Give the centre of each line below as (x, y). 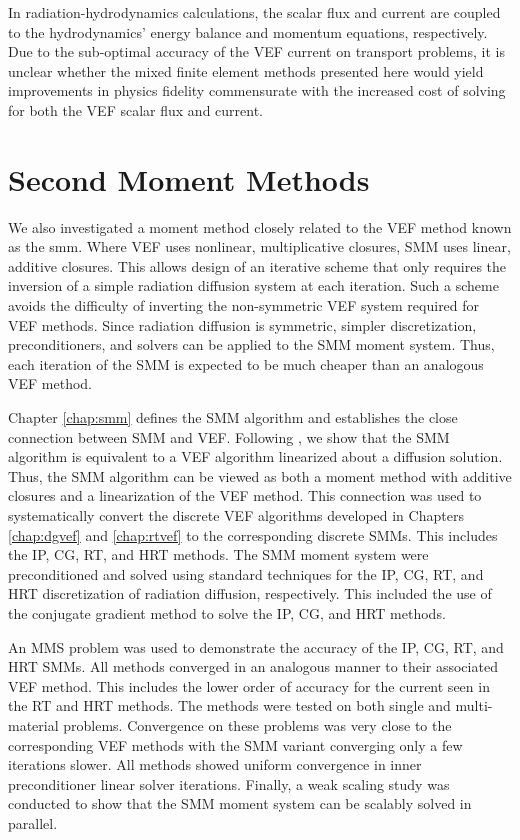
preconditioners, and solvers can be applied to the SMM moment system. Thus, (251, 344)
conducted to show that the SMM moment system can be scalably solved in (240, 803)
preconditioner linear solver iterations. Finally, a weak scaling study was (229, 783)
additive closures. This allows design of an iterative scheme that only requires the (257, 265)
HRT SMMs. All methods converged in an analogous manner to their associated (253, 666)
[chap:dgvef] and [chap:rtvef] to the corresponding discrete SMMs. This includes (253, 534)
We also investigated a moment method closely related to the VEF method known (260, 226)
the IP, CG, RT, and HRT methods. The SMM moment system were (218, 554)
